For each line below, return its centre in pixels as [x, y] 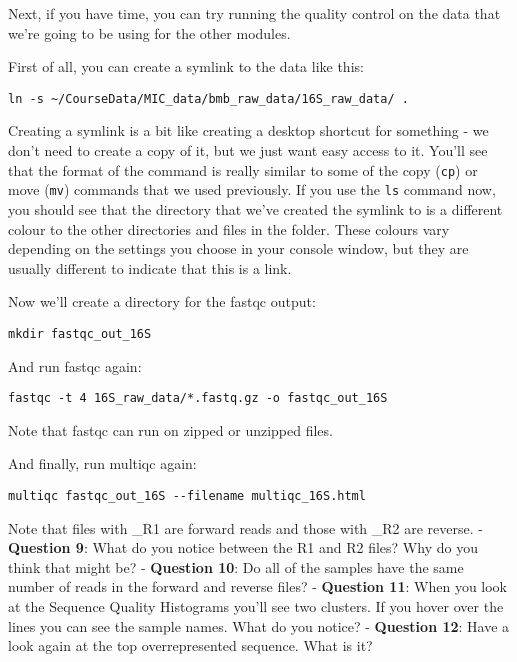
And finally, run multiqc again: [102, 463]
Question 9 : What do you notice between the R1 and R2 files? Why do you [243, 547]
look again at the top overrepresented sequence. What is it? [190, 645]
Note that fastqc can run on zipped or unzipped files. [170, 429]
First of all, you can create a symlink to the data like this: [186, 66]
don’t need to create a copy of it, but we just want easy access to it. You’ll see [248, 150]
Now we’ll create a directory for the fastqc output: [162, 301]
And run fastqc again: [75, 365]
